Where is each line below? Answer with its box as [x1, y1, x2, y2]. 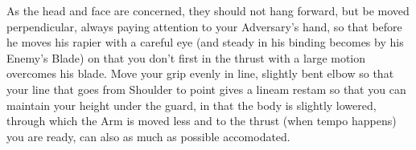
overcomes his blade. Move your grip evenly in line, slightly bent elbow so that [6, 65, 394, 82]
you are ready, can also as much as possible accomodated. [6, 128, 290, 144]
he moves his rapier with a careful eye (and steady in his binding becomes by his [6, 34, 404, 51]
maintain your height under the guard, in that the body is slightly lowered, [6, 96, 377, 113]
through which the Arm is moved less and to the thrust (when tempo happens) [6, 112, 397, 129]
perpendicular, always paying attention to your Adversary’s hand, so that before [6, 18, 402, 34]
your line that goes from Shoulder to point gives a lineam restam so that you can [6, 80, 406, 97]
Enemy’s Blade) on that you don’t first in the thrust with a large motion [6, 49, 366, 66]
